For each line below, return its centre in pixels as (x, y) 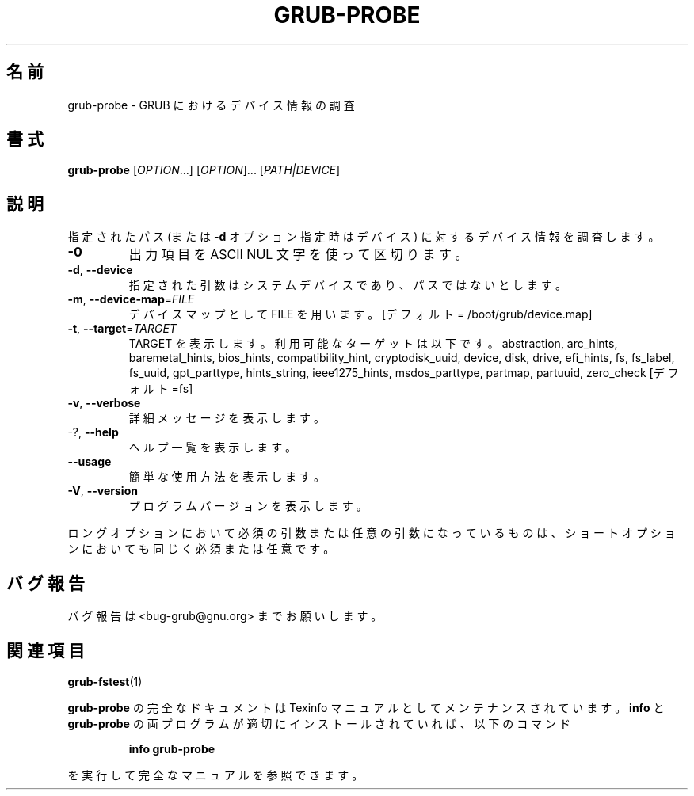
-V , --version (103, 491)
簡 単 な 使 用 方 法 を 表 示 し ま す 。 (227, 477)
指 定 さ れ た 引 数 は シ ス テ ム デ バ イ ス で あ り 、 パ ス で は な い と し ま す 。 (347, 285)
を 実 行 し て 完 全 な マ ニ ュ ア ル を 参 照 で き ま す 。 (215, 775)
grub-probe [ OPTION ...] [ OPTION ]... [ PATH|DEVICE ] (204, 170)
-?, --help (93, 432)
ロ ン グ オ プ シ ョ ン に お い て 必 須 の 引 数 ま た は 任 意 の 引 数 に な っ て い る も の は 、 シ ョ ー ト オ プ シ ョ (372, 533)
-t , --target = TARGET (122, 329)
